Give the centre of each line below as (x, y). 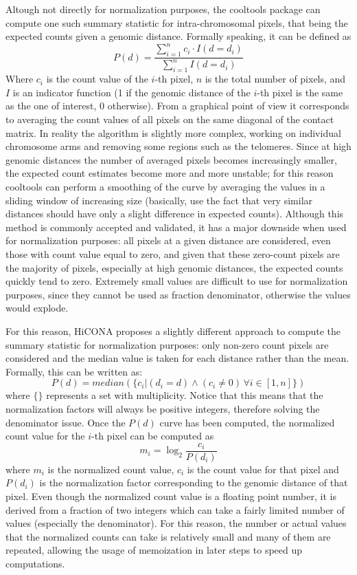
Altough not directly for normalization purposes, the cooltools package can (163, 9)
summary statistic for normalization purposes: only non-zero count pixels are (167, 344)
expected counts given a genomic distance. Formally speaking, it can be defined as (178, 36)
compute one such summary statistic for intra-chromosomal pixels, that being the (177, 22)
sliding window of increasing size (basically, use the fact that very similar (159, 200)
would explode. (37, 308)
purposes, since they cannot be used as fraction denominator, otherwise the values (178, 294)
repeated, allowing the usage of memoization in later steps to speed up (154, 550)
